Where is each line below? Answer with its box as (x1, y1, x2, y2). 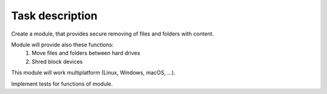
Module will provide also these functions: (11, 41, 114, 48)
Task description (11, 9, 98, 22)
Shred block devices (31, 58, 83, 65)
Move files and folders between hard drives (31, 49, 140, 57)
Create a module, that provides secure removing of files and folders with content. (11, 30, 214, 37)
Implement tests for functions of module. (11, 80, 113, 87)
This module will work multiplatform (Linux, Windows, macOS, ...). (11, 69, 176, 77)
